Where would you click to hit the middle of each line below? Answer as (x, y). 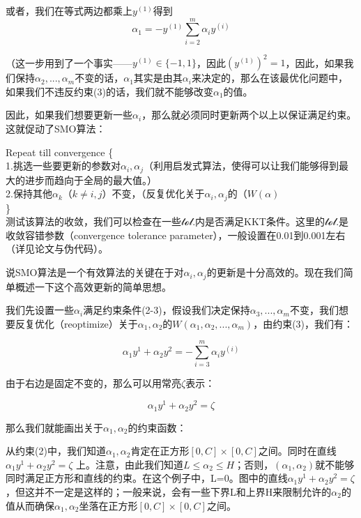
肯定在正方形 (160, 451)
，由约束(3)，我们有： (304, 323)
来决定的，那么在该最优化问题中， (270, 78)
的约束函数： (157, 427)
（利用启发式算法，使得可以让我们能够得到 (241, 166)
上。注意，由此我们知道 (130, 464)
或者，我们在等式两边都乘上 (69, 10)
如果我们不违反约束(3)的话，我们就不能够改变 (109, 91)
